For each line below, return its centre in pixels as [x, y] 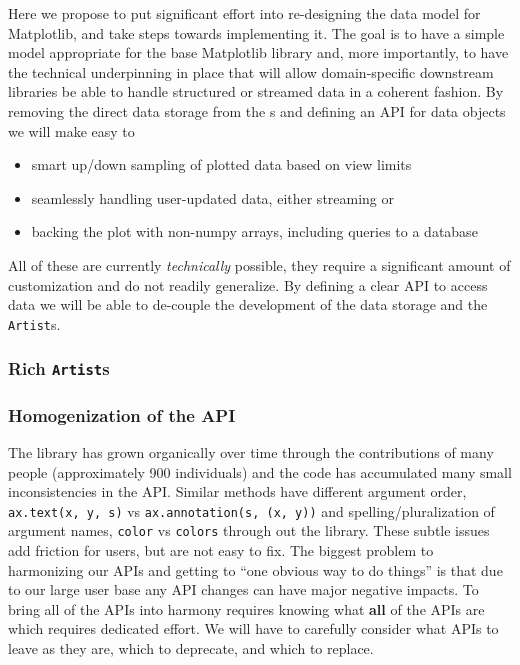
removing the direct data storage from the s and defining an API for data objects [257, 110]
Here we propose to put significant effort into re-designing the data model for [244, 13]
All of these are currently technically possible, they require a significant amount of [259, 264]
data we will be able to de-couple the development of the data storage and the [248, 304]
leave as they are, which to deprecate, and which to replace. [191, 648]
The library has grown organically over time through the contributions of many [251, 452]
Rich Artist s [59, 368]
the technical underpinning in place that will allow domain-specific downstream [251, 71]
